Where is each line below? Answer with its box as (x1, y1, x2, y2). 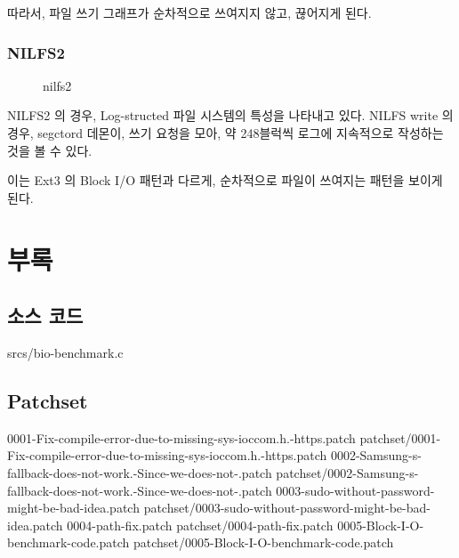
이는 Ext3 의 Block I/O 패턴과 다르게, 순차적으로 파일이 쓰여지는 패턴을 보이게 (7, 171, 443, 190)
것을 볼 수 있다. (7, 141, 93, 159)
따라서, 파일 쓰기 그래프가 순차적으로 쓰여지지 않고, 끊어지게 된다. (7, 4, 372, 21)
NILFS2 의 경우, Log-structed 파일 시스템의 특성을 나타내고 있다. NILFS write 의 (7, 106, 454, 125)
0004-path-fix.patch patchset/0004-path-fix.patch (67, 515, 334, 534)
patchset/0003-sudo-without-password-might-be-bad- (143, 498, 431, 517)
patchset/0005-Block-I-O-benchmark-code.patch (133, 533, 394, 552)
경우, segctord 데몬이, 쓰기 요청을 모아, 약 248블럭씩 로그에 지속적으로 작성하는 (7, 124, 444, 142)
